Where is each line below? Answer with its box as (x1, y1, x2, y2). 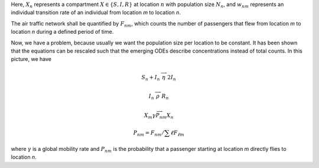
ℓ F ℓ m (170, 129, 184, 137)
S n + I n (141, 74, 161, 82)
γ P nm (152, 112, 167, 120)
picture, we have (11, 56, 51, 63)
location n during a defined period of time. (11, 28, 114, 35)
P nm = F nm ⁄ (133, 129, 164, 137)
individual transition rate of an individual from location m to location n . (11, 9, 181, 16)
